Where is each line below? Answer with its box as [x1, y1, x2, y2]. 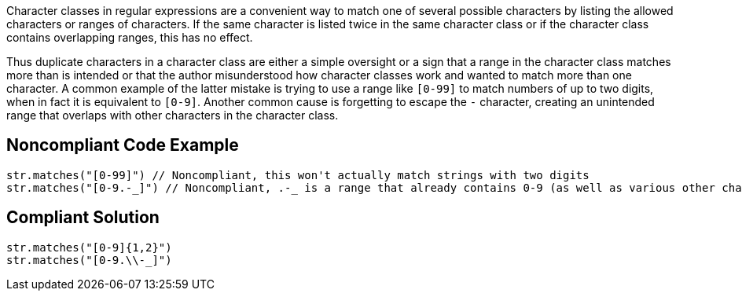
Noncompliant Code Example [6, 135, 239, 156]
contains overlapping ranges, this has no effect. [6, 31, 253, 44]
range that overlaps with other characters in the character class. [6, 108, 339, 122]
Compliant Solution [6, 207, 160, 228]
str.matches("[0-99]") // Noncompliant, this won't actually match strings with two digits [6, 168, 590, 181]
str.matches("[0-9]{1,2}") [6, 240, 172, 254]
